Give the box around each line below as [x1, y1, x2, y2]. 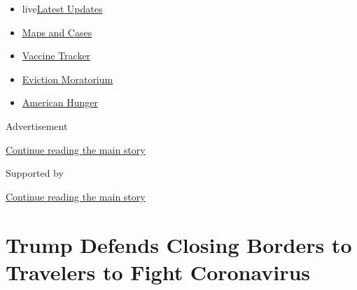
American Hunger [22, 95, 98, 110]
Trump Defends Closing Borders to [6, 230, 352, 259]
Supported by [6, 166, 64, 180]
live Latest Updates [22, 1, 103, 15]
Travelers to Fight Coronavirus [6, 257, 311, 286]
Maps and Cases [22, 24, 92, 39]
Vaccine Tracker [22, 48, 91, 63]
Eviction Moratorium [22, 71, 113, 86]
